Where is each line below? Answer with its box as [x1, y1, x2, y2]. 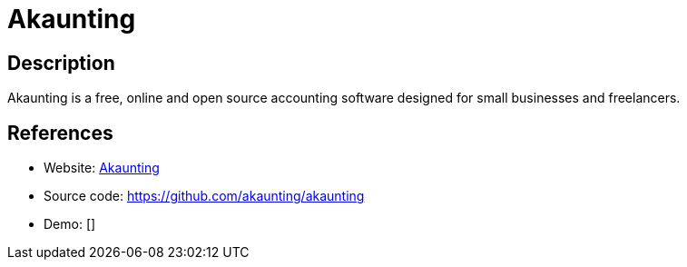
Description [7, 51, 115, 74]
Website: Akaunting [44, 160, 160, 176]
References [7, 121, 113, 144]
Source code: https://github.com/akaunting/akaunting [44, 188, 365, 204]
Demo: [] [44, 216, 96, 232]
